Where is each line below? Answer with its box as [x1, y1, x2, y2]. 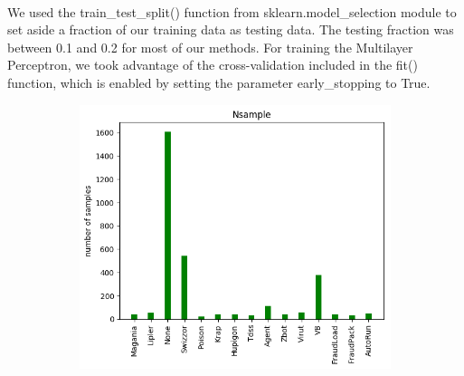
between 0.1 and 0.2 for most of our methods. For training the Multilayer [7, 37, 413, 56]
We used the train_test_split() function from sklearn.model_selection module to [7, 2, 457, 21]
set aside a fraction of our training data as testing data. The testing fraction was [7, 20, 454, 39]
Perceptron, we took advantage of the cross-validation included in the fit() [7, 55, 418, 74]
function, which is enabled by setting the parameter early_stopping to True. [7, 72, 431, 92]
